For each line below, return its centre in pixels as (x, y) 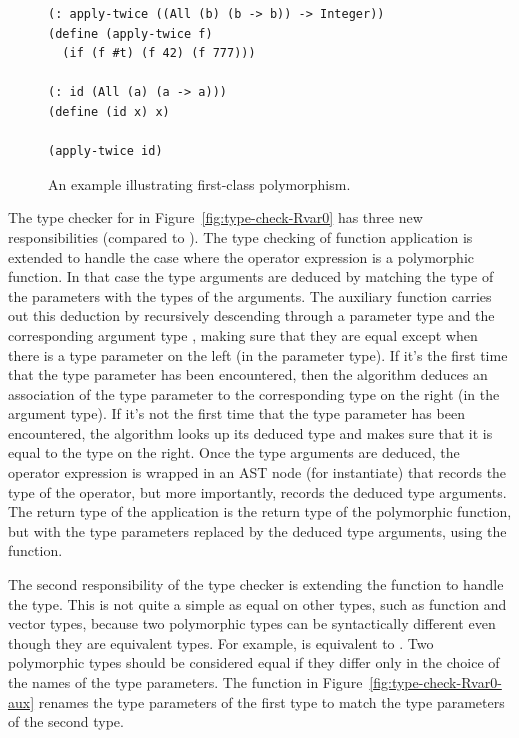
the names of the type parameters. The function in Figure (185, 682)
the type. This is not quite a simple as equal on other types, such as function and (257, 603)
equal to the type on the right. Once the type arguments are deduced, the (234, 452)
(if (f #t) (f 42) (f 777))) (159, 53)
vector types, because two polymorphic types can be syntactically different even (252, 623)
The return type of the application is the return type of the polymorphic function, (260, 511)
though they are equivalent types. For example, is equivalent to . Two (221, 642)
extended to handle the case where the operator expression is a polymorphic (241, 256)
